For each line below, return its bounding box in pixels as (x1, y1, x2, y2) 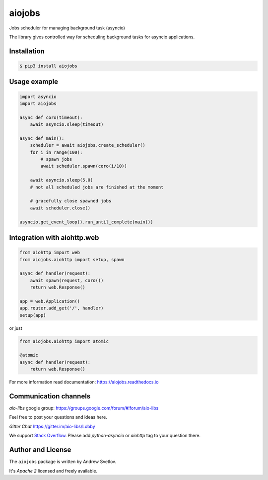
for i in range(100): (30, 149, 83, 155)
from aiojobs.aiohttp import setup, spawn (19, 257, 125, 262)
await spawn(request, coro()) (30, 278, 104, 283)
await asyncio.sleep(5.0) (30, 177, 93, 183)
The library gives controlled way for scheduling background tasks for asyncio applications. (9, 34, 195, 40)
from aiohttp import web (19, 250, 80, 256)
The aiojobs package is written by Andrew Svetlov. (9, 459, 117, 465)
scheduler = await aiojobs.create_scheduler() (30, 142, 146, 148)
